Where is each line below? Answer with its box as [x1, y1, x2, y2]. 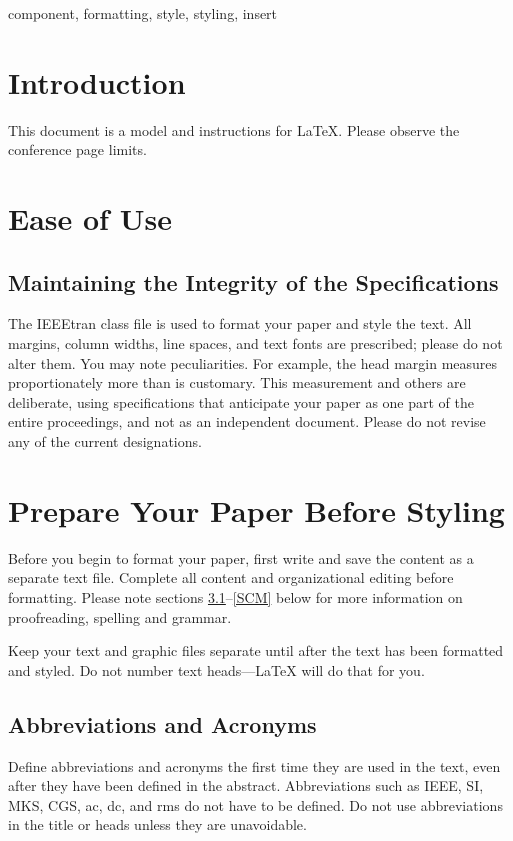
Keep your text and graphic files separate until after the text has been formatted [8, 640, 504, 661]
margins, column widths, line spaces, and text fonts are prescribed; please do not [8, 333, 503, 354]
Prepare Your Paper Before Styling [8, 489, 505, 530]
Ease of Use [8, 198, 172, 239]
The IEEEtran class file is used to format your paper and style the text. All [8, 313, 472, 334]
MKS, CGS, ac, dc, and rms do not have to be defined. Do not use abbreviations [8, 794, 503, 815]
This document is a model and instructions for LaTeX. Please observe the [8, 119, 460, 140]
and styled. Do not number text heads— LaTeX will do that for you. [8, 659, 425, 680]
